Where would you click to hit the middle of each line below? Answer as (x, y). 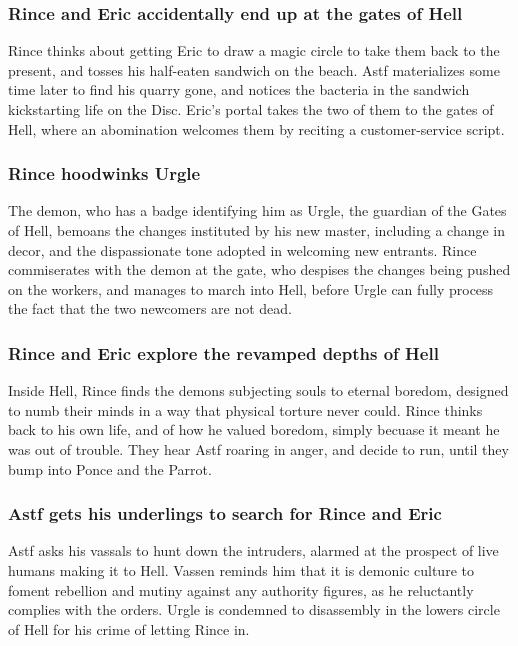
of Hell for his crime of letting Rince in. (129, 628)
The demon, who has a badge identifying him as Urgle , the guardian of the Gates (257, 210)
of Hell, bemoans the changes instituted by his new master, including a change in (257, 230)
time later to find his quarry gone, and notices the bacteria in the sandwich (239, 89)
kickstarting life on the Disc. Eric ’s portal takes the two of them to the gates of (251, 109)
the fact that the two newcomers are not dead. (150, 308)
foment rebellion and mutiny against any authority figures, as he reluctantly (241, 589)
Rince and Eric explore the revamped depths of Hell (223, 352)
